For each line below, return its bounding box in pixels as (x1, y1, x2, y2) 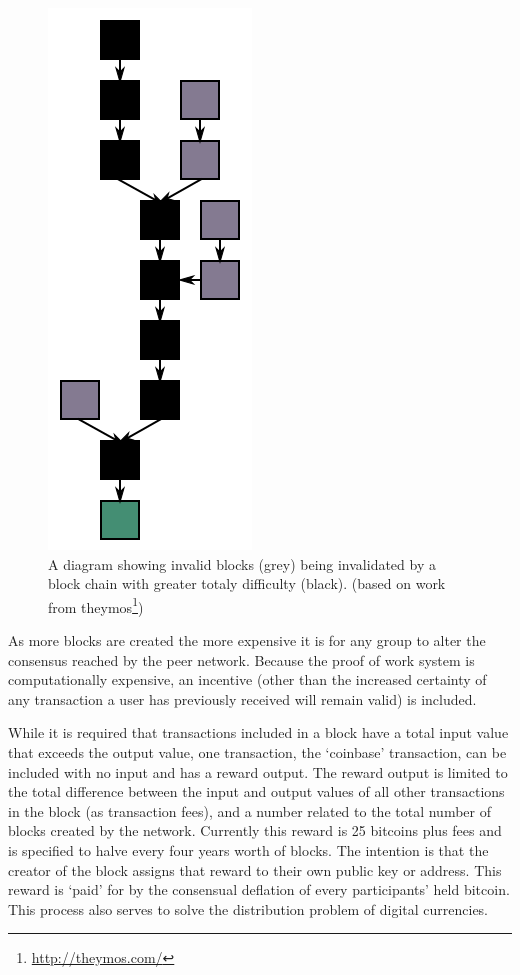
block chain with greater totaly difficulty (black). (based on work (48, 573, 446, 594)
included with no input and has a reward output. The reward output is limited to (8, 761, 508, 782)
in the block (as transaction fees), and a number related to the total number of (8, 800, 491, 821)
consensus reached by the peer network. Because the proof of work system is (8, 649, 475, 670)
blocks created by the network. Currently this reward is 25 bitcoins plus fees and (8, 820, 502, 841)
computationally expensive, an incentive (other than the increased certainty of (8, 669, 487, 690)
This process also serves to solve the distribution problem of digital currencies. (8, 898, 489, 919)
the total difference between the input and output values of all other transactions (8, 781, 505, 802)
